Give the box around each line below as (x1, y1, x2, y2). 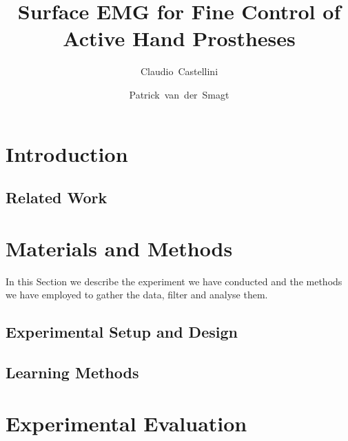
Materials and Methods (6, 234, 233, 262)
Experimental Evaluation (6, 409, 247, 437)
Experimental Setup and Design (6, 321, 238, 342)
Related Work (6, 187, 108, 208)
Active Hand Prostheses (63, 24, 296, 52)
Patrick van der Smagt (129, 87, 229, 101)
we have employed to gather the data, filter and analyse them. (6, 287, 268, 302)
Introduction (6, 139, 128, 167)
